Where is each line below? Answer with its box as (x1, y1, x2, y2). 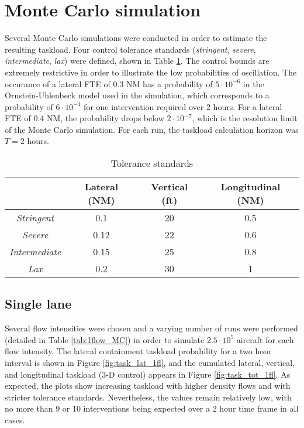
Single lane (5, 295, 72, 313)
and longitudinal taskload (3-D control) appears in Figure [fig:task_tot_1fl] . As (5, 368, 291, 380)
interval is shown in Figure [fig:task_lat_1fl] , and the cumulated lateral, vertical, (5, 357, 295, 369)
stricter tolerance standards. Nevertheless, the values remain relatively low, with (5, 391, 292, 403)
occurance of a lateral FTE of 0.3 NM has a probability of (5, 77, 213, 90)
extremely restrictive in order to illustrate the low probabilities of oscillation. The (5, 66, 297, 78)
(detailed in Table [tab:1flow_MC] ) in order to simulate (5, 333, 205, 345)
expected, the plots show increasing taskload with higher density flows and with (5, 379, 291, 392)
